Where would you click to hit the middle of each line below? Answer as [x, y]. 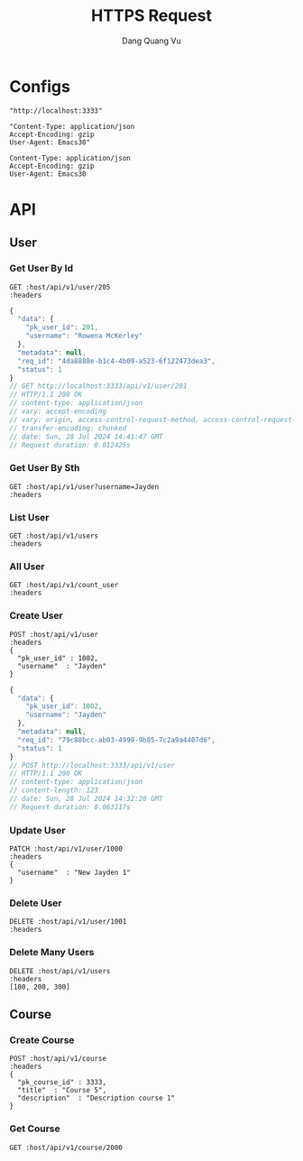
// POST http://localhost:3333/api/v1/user [92, 765]
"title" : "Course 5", [62, 1091]
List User [29, 517]
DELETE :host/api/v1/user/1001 [68, 922]
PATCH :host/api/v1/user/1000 [66, 849]
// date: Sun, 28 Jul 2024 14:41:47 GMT [87, 437]
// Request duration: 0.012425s [70, 445]
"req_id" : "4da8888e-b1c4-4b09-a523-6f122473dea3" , [117, 361]
